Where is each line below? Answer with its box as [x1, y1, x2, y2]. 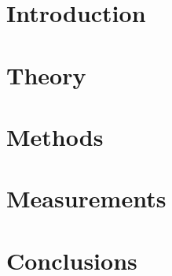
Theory [6, 58, 86, 91]
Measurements [6, 182, 167, 214]
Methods [6, 120, 104, 152]
